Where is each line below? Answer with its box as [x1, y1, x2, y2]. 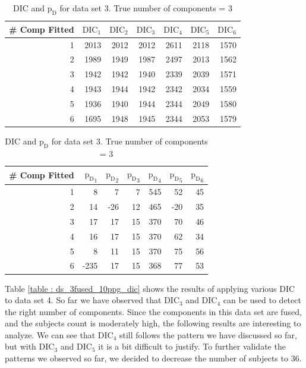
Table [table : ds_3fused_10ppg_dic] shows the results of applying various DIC [5, 282, 295, 294]
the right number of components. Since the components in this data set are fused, [5, 305, 302, 317]
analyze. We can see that [5, 328, 96, 341]
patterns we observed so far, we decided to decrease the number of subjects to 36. [5, 352, 302, 364]
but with [5, 340, 36, 353]
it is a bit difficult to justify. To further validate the [98, 340, 286, 353]
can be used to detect [223, 294, 301, 306]
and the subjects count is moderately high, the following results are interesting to [5, 317, 301, 329]
